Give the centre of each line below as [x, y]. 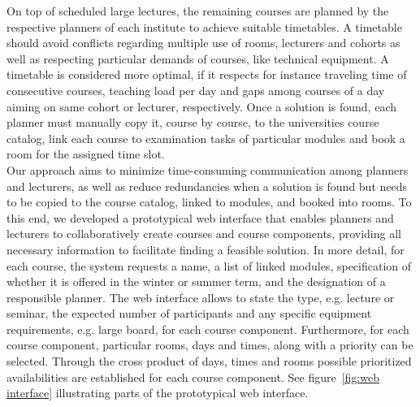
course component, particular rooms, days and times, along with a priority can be [210, 345]
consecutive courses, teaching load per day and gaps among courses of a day [196, 90]
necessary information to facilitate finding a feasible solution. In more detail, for [206, 249]
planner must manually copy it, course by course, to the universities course [193, 122]
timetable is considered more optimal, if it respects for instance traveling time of [207, 74]
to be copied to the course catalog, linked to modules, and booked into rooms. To [209, 202]
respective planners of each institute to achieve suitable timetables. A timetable [204, 26]
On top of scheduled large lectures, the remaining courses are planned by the [198, 11]
